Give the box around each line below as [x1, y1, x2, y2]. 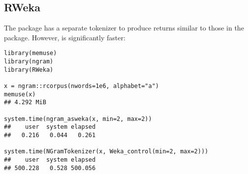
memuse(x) [4, 90, 36, 98]
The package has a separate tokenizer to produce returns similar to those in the [4, 23, 244, 33]
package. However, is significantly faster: [4, 32, 125, 42]
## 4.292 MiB [4, 99, 46, 106]
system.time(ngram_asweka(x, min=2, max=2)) [4, 115, 152, 122]
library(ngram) [4, 58, 54, 65]
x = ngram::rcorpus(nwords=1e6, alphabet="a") [4, 83, 159, 90]
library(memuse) [4, 50, 57, 57]
